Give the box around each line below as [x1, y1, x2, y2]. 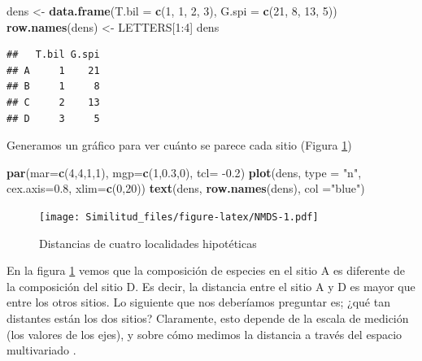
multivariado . [7, 341, 76, 359]
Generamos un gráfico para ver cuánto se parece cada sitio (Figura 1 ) [7, 137, 352, 154]
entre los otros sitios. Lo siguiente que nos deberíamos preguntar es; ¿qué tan [7, 294, 390, 311]
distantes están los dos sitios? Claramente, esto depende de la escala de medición [7, 309, 409, 326]
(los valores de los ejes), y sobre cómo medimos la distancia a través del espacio [7, 325, 402, 342]
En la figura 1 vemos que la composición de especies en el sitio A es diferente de [7, 262, 405, 279]
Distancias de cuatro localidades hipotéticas [39, 234, 257, 251]
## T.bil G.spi [7, 49, 100, 61]
